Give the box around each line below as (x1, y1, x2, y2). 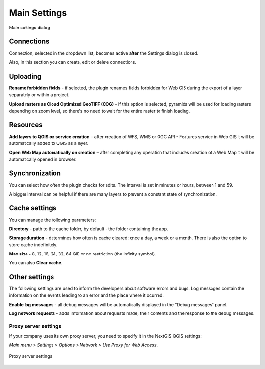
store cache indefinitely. (9, 242, 58, 248)
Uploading (9, 72, 42, 81)
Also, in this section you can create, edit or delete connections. (9, 59, 137, 65)
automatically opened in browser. (9, 156, 77, 162)
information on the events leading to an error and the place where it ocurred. (9, 292, 164, 298)
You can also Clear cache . (9, 260, 63, 266)
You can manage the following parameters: (9, 217, 96, 223)
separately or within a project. (9, 92, 70, 98)
